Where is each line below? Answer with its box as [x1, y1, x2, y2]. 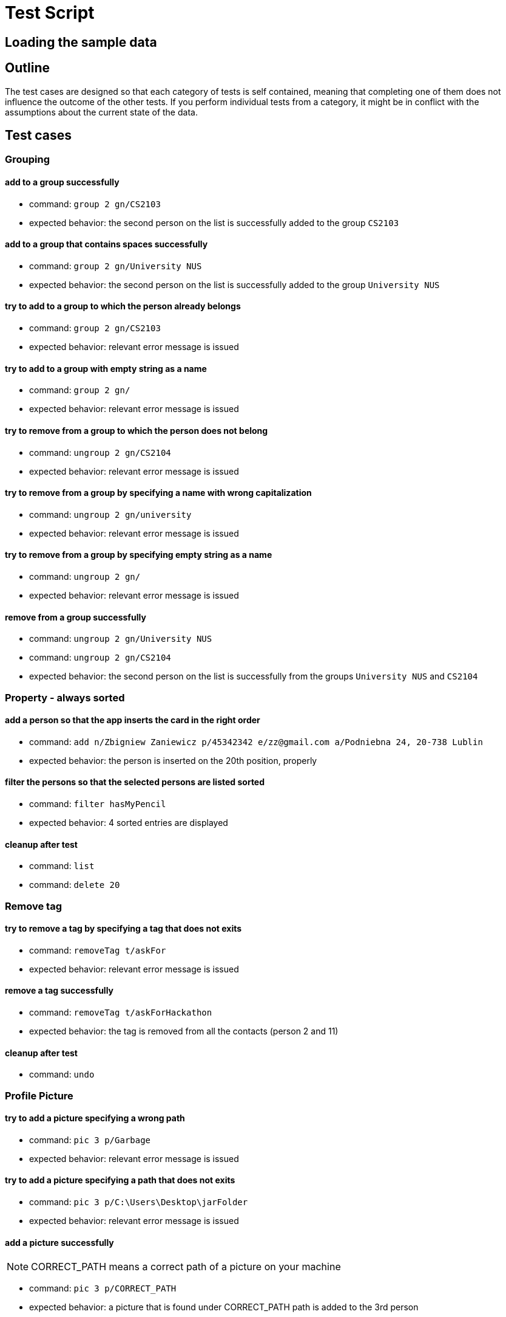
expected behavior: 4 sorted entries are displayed [29, 817, 228, 828]
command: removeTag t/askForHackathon [29, 1007, 212, 1018]
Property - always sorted [5, 691, 125, 704]
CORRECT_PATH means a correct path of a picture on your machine [31, 1260, 341, 1273]
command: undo [29, 1069, 95, 1080]
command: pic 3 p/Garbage [29, 1134, 151, 1145]
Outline [5, 60, 50, 76]
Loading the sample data [5, 34, 157, 50]
